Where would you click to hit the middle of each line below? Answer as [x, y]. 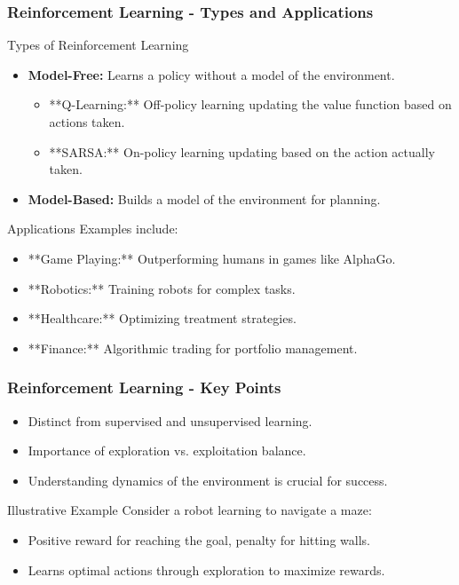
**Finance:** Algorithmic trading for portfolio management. [193, 348]
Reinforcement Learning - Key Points [144, 387]
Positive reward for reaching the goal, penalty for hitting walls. [199, 539]
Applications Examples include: [93, 229]
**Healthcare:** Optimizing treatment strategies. [162, 318]
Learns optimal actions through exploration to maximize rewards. [206, 569]
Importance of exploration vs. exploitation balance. [167, 451]
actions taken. [87, 122]
